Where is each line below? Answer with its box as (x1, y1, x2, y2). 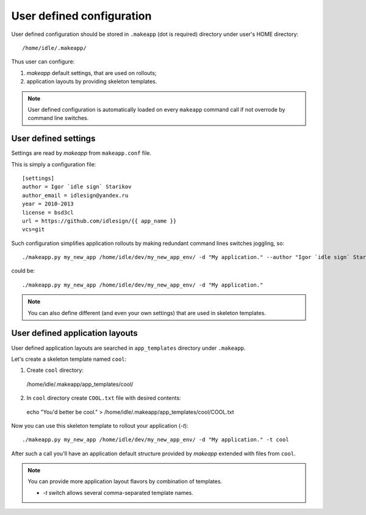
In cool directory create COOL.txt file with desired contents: (26, 394, 181, 402)
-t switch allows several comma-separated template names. (43, 489, 193, 496)
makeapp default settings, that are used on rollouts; (26, 69, 157, 76)
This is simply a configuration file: (11, 160, 96, 168)
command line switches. (27, 115, 89, 122)
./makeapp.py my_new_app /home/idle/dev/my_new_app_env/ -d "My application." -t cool (22, 436, 289, 443)
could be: (11, 267, 35, 274)
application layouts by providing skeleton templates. (26, 78, 157, 85)
